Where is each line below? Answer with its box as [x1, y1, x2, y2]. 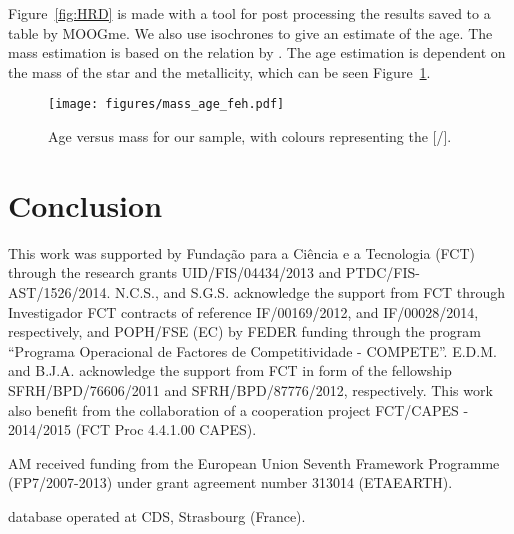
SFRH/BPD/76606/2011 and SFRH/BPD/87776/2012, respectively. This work [8, 379, 493, 400]
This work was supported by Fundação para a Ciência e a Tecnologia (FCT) [8, 242, 475, 263]
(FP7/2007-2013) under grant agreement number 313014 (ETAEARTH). [8, 472, 453, 493]
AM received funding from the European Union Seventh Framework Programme [8, 452, 500, 473]
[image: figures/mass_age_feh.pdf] [48, 97, 285, 112]
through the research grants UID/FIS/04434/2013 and [8, 262, 342, 283]
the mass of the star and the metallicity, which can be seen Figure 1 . [8, 61, 431, 82]
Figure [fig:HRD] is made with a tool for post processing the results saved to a [8, 3, 491, 23]
